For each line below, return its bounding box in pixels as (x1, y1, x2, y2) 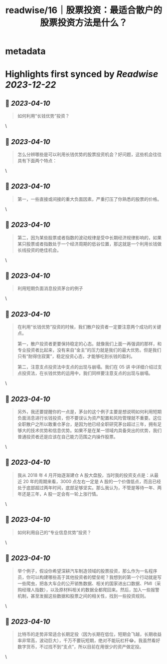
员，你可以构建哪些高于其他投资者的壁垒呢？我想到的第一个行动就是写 (17, 574, 162, 580)
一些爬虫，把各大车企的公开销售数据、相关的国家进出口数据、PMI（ (17, 580, 157, 586)
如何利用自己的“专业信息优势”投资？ (17, 529, 92, 535)
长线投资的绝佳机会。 (17, 247, 61, 253)
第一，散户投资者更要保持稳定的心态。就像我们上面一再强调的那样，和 (17, 341, 162, 347)
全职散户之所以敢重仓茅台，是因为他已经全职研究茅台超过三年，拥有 (17, 421, 158, 427)
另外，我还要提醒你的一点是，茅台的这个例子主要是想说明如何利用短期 (17, 409, 162, 415)
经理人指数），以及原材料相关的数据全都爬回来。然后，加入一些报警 (21, 586, 160, 592)
